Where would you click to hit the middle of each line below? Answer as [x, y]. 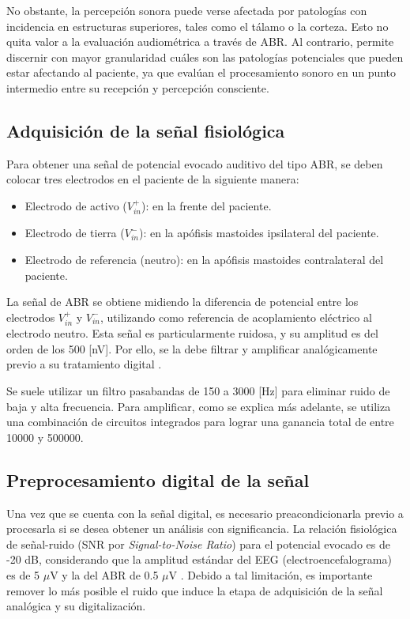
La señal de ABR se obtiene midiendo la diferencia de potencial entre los [182, 302]
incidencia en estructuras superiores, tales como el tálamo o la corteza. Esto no [197, 26]
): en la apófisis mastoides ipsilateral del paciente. [259, 233]
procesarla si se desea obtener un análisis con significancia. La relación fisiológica [202, 528]
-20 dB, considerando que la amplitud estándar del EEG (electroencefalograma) [199, 559]
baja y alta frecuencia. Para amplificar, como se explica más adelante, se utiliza [199, 406]
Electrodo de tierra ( [75, 233]
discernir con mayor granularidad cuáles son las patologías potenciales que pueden [205, 57]
